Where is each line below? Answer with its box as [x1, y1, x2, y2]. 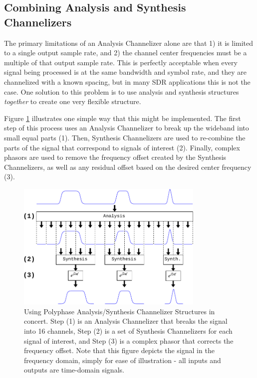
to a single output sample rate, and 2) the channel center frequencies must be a [4, 47, 247, 58]
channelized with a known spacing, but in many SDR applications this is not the [4, 76, 251, 87]
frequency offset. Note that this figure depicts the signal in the [24, 345, 215, 356]
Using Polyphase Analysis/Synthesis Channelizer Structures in [24, 306, 215, 316]
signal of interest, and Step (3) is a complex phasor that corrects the [24, 335, 234, 346]
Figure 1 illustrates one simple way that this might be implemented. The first [4, 113, 241, 123]
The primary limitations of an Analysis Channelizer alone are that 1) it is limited [4, 37, 254, 48]
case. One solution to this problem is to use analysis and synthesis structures [4, 86, 239, 97]
